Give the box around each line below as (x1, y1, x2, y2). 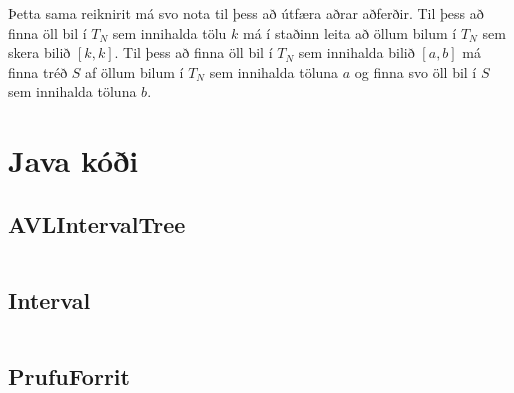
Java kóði (8, 140, 139, 181)
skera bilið (8, 42, 71, 63)
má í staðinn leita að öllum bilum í (243, 22, 457, 43)
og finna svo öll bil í (354, 61, 477, 82)
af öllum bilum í (85, 61, 184, 82)
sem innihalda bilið (298, 42, 415, 63)
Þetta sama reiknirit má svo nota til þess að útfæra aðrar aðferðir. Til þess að (8, 3, 484, 23)
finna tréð (8, 61, 68, 82)
